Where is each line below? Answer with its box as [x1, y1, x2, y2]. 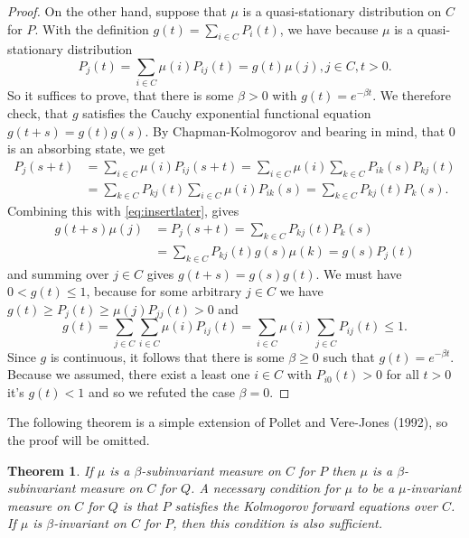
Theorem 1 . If [7, 460, 93, 479]
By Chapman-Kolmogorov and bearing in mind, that [153, 121, 446, 140]
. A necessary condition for [191, 478, 341, 497]
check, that [7, 103, 69, 122]
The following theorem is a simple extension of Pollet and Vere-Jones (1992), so [7, 413, 448, 431]
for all [386, 365, 419, 384]
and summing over [7, 264, 109, 283]
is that [122, 496, 158, 515]
